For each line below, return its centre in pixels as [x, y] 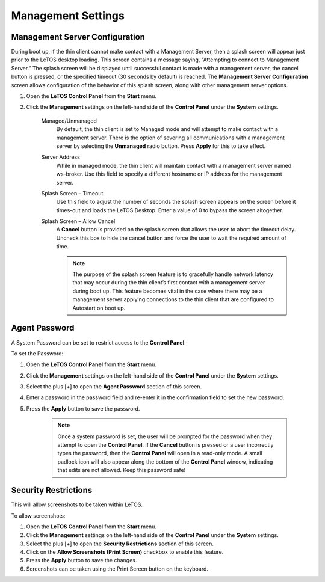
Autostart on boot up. [99, 308]
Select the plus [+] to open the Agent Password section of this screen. [114, 387]
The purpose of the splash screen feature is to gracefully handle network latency [173, 274]
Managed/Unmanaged [69, 121]
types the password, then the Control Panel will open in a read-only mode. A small [160, 453]
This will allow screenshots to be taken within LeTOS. [77, 504]
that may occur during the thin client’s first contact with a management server [169, 283]
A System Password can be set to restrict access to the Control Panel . [98, 342]
